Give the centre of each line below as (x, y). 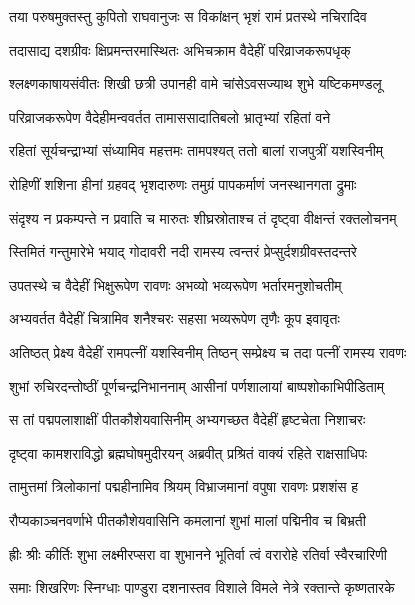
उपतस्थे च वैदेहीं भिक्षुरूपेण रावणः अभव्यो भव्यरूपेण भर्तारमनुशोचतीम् (175, 284)
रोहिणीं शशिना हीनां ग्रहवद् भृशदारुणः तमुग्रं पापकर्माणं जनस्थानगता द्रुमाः (183, 183)
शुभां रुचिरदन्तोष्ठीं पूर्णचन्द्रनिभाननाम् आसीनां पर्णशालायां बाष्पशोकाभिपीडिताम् (197, 385)
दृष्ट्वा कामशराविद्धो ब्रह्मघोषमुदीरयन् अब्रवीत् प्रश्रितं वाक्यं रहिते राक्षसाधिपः (188, 452)
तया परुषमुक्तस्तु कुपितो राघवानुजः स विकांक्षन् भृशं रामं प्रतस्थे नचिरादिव (188, 16)
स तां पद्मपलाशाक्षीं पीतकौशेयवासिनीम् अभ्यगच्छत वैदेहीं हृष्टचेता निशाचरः (187, 419)
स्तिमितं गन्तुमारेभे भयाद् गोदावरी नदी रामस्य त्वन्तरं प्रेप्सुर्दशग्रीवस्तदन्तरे (183, 251)
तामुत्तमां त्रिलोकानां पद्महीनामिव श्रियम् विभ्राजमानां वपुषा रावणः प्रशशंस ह (184, 486)
